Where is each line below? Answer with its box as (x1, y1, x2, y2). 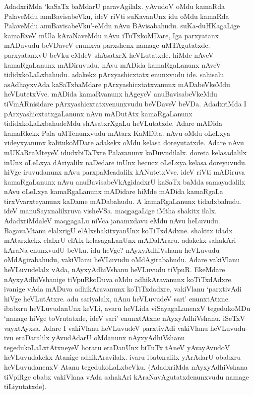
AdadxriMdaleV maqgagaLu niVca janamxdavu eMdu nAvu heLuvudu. (4, 215, 220, 226)
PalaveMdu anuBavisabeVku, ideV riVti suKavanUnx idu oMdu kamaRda (4, 10, 229, 21)
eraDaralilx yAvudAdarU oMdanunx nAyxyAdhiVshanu (15, 332, 185, 343)
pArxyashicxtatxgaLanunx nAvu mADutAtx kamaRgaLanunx (4, 108, 192, 118)
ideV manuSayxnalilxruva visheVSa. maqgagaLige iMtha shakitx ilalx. (4, 205, 217, 216)
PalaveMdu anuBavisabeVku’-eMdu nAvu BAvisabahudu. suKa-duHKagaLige (4, 20, 240, 31)
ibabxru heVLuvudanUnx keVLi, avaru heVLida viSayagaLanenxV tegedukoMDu (4, 303, 251, 313)
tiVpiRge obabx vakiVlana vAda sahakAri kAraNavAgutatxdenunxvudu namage (4, 371, 249, 382)
